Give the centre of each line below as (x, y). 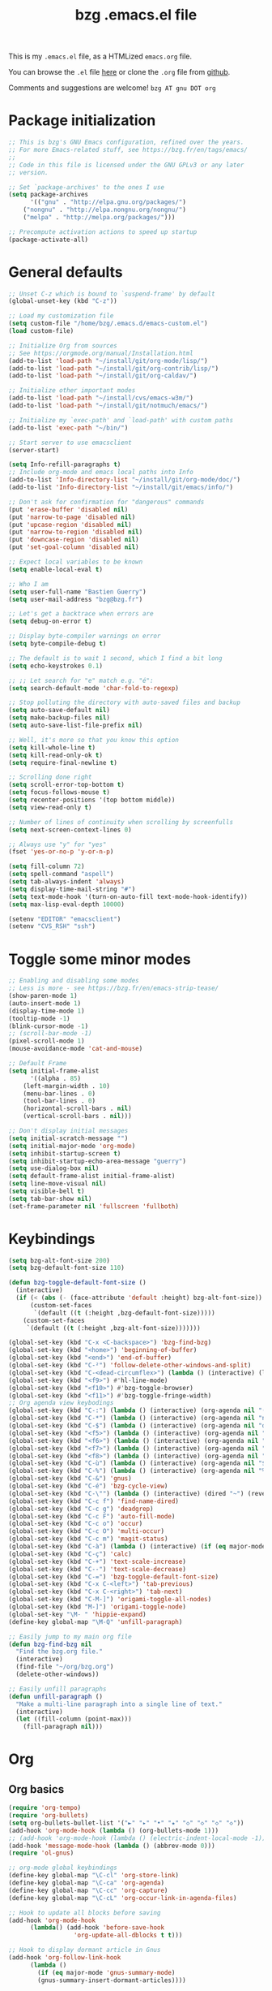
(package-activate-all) (49, 240)
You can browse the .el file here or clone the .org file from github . (119, 72)
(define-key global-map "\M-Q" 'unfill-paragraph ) (96, 1622)
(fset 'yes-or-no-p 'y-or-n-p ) (61, 852)
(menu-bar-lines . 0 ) (59, 1094)
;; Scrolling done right (50, 777)
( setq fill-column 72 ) (47, 866)
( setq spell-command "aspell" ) (61, 875)
